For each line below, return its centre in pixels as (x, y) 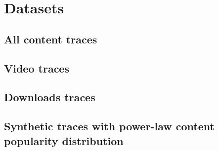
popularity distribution (64, 140)
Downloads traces (50, 97)
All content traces (51, 39)
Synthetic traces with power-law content (109, 126)
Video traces (37, 68)
